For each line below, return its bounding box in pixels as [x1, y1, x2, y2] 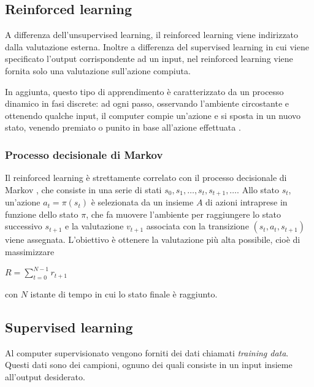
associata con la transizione [146, 220, 249, 232]
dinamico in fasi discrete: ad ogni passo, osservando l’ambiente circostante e [5, 97, 289, 110]
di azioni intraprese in [205, 196, 288, 209]
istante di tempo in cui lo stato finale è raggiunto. [30, 287, 218, 300]
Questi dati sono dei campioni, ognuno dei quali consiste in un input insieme [5, 358, 293, 371]
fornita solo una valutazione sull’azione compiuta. [5, 64, 191, 77]
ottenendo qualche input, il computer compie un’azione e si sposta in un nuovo [5, 109, 301, 121]
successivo [5, 220, 42, 232]
